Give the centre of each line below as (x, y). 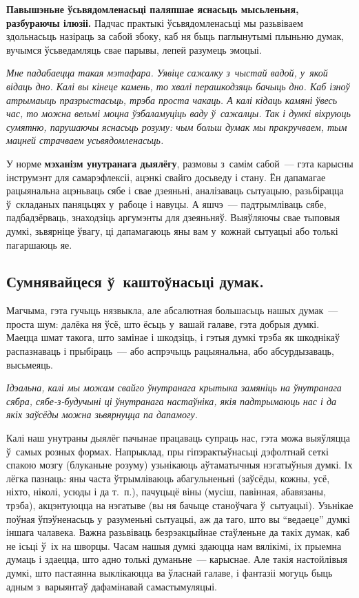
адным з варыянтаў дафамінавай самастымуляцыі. (112, 586)
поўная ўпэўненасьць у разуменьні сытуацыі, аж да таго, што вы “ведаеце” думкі (178, 518)
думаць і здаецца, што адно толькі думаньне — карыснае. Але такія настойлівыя (177, 559)
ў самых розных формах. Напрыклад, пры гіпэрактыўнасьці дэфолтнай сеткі (167, 451)
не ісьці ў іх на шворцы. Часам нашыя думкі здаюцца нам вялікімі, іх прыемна (174, 545)
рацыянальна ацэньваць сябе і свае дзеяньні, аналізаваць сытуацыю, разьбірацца (175, 190)
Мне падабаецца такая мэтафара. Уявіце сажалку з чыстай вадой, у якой (167, 73)
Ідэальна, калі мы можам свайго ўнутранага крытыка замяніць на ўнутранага (174, 388)
